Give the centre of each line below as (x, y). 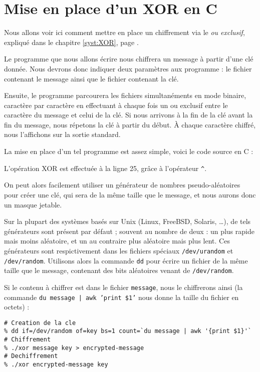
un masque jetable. (33, 204)
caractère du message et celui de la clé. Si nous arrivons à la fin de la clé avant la (128, 115)
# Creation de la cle (40, 323)
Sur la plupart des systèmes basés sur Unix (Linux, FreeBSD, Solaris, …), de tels (127, 221)
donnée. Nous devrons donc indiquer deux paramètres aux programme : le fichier (128, 68)
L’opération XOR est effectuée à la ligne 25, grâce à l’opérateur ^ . (105, 168)
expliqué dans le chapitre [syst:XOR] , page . (71, 42)
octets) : (17, 307)
